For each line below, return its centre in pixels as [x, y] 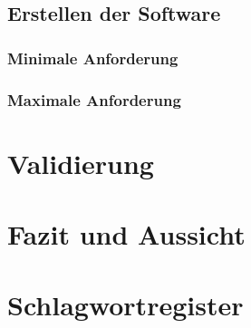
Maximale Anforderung [94, 99]
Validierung [81, 163]
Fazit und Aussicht [126, 234]
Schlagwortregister [125, 305]
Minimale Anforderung [93, 58]
